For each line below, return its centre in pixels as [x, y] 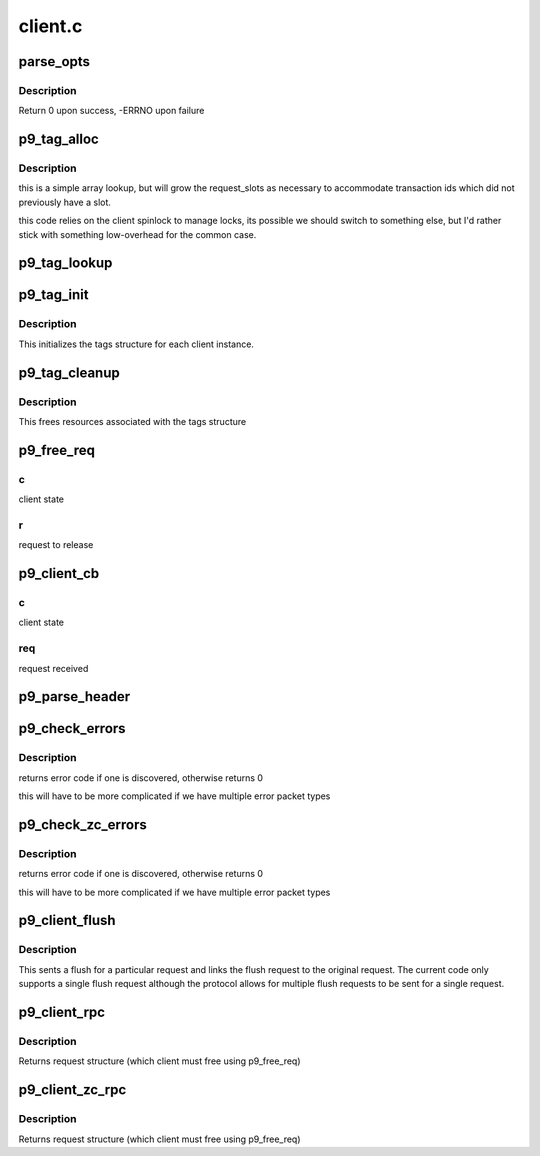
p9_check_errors [72, 728]
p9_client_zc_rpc [72, 1090]
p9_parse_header [74, 696]
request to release [56, 545]
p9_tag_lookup [65, 263]
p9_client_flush [67, 920]
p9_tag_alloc [58, 139]
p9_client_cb [59, 573]
